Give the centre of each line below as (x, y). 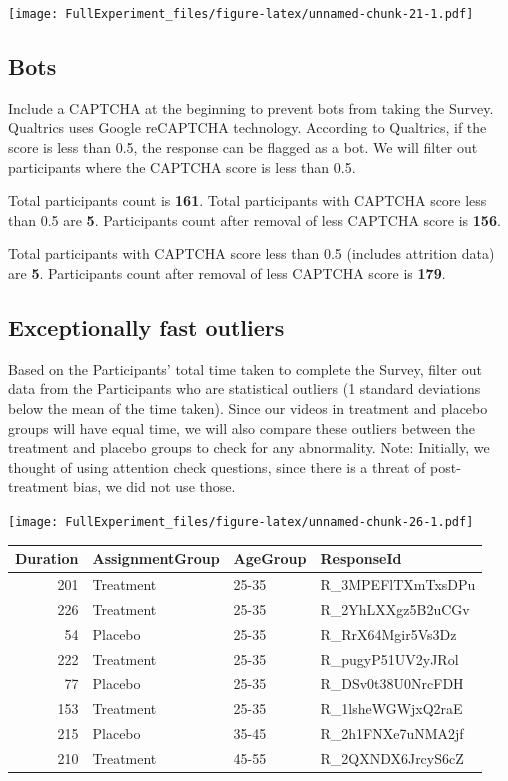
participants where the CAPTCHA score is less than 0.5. (182, 166)
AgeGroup (270, 558)
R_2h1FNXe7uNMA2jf (392, 733)
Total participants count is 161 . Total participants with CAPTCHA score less (247, 200)
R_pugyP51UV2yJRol (389, 658)
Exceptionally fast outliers (146, 327)
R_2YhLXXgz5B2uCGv (395, 608)
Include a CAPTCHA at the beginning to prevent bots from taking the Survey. (251, 107)
